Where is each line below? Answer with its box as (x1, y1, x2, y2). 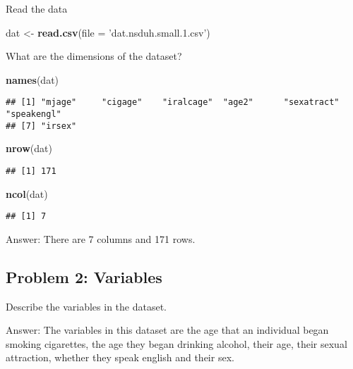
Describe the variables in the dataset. (6, 299, 167, 313)
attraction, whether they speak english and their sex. (6, 350, 234, 365)
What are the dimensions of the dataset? (6, 49, 182, 63)
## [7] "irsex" (6, 120, 77, 131)
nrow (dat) (6, 141, 52, 156)
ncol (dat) (6, 186, 48, 201)
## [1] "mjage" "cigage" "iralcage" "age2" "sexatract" (6, 97, 340, 108)
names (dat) (6, 72, 59, 87)
